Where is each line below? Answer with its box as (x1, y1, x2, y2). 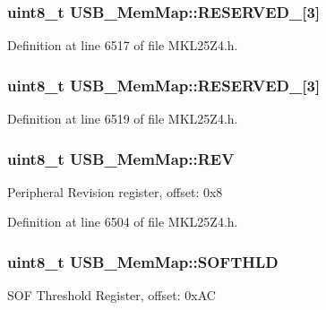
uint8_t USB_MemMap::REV (7, 147, 235, 169)
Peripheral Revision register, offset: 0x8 (7, 182, 223, 201)
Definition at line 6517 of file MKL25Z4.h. (7, 36, 238, 55)
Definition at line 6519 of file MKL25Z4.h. (7, 109, 238, 128)
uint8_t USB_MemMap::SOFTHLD (7, 250, 279, 272)
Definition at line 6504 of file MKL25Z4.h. (7, 212, 238, 231)
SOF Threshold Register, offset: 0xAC (7, 286, 216, 305)
